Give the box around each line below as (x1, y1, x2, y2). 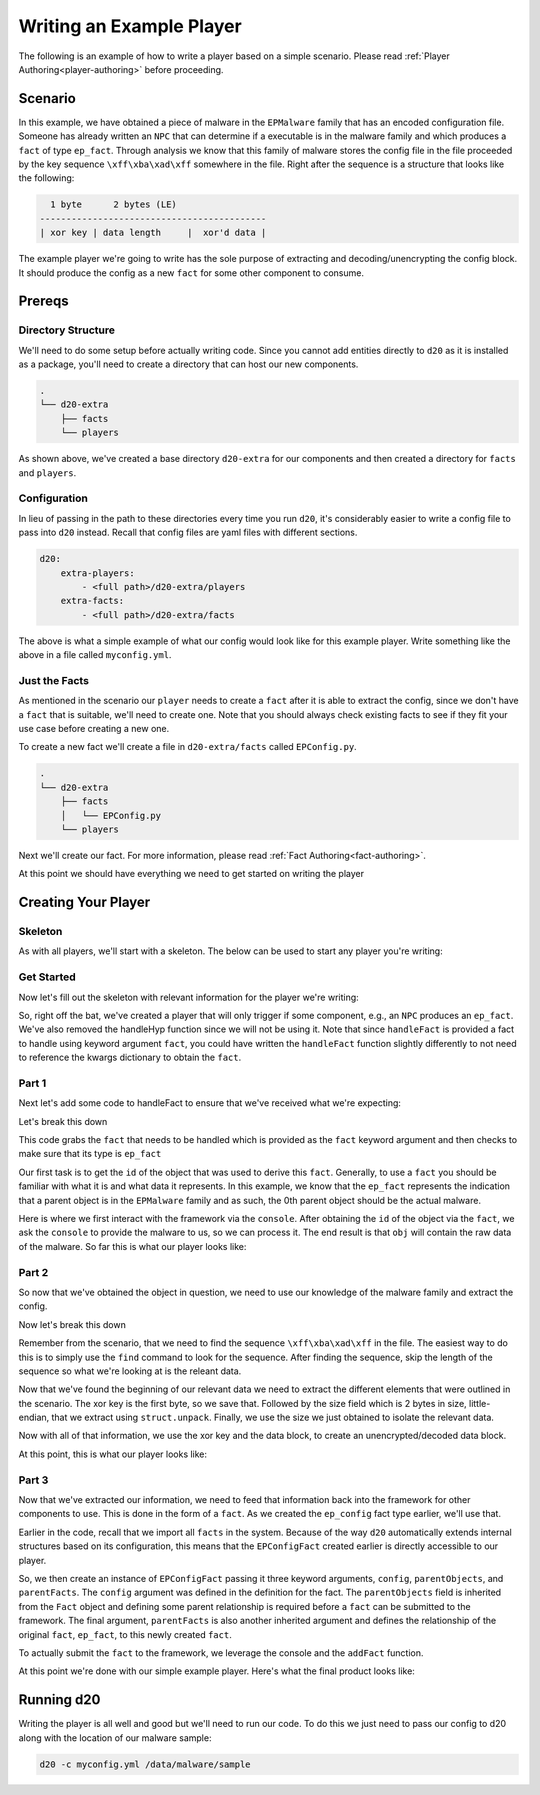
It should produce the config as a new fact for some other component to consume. (18, 266, 365, 279)
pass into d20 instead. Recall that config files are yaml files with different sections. (18, 526, 358, 539)
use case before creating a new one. (18, 723, 170, 734)
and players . (18, 466, 77, 479)
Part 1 (18, 1076, 47, 1090)
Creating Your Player (18, 894, 151, 911)
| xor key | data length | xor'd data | (39, 227, 267, 239)
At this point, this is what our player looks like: (18, 1448, 208, 1460)
